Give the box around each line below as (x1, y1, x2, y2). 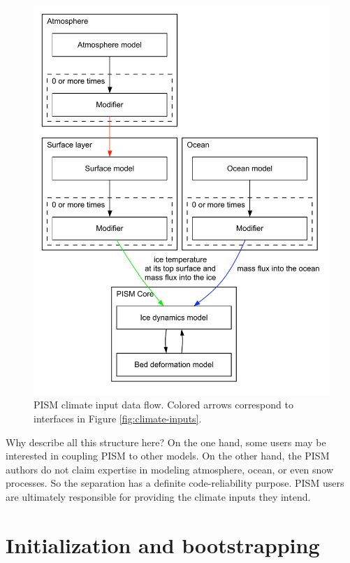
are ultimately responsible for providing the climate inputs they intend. (6, 489, 311, 504)
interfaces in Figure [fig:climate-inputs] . (34, 411, 202, 425)
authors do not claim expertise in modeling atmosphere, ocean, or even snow (6, 462, 334, 476)
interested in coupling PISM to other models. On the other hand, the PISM (6, 448, 330, 463)
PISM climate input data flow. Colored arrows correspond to (34, 397, 293, 412)
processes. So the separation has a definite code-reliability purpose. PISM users (6, 476, 344, 490)
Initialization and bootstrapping (6, 530, 320, 559)
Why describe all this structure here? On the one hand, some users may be (6, 434, 326, 449)
